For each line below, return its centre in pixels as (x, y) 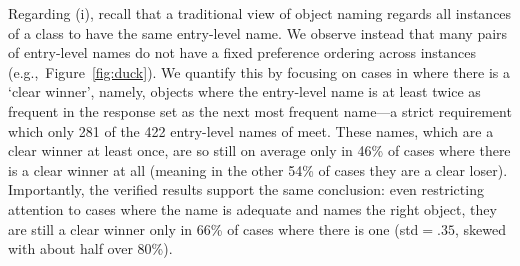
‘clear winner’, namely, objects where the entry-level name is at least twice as (244, 91)
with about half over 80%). (90, 248)
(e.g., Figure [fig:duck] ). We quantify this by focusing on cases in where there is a (259, 71)
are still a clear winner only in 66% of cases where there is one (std (213, 228)
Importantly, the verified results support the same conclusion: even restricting (246, 189)
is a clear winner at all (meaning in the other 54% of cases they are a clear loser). (258, 169)
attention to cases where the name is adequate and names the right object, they (252, 208)
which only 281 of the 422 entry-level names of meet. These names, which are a (251, 130)
